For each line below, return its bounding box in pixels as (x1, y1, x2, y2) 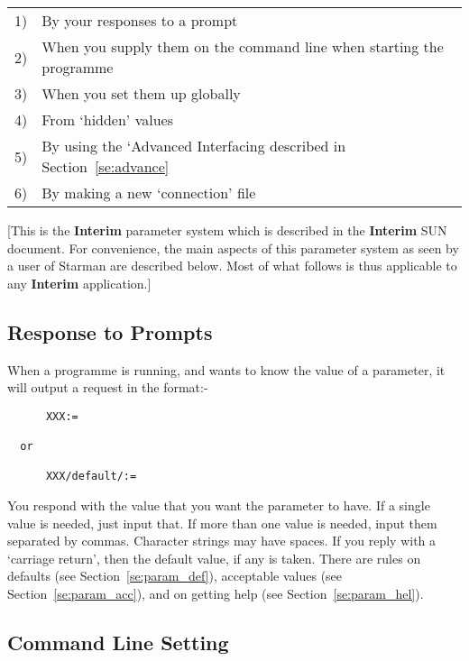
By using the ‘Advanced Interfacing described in (41, 135, 346, 156)
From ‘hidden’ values (41, 109, 173, 130)
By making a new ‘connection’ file (41, 182, 256, 203)
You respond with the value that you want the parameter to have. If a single (7, 496, 430, 515)
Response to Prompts (7, 317, 213, 345)
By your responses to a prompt (41, 10, 238, 31)
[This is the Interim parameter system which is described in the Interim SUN (7, 221, 447, 239)
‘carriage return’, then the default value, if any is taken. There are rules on (7, 548, 421, 567)
